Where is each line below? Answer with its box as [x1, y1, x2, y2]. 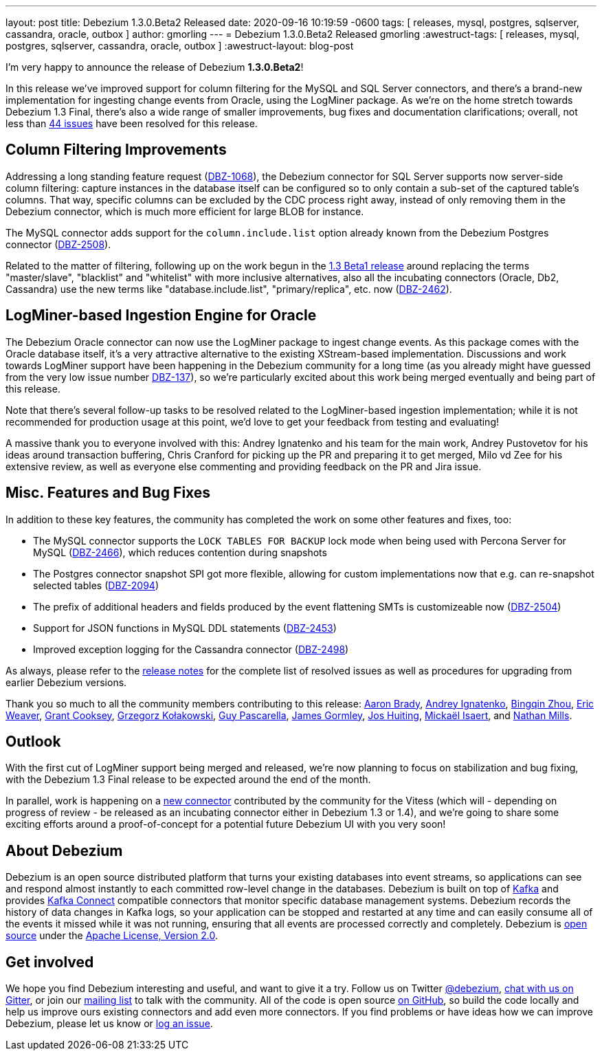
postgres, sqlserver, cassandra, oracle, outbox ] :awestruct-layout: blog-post [5, 40, 354, 52]
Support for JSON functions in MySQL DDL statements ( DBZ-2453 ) [33, 621, 337, 634]
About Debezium [5, 841, 123, 859]
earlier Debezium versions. [5, 676, 127, 688]
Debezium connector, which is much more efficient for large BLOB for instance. [5, 205, 364, 217]
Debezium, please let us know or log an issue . [5, 1017, 213, 1030]
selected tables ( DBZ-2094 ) [33, 579, 159, 591]
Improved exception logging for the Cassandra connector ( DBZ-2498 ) [33, 643, 349, 655]
